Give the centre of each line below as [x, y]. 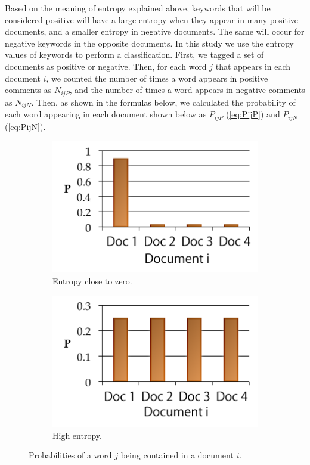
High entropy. [77, 435]
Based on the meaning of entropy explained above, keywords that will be [138, 8]
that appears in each [253, 66]
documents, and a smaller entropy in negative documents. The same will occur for [155, 31]
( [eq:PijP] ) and [253, 114]
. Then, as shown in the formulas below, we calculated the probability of [163, 102]
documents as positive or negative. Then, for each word [106, 66]
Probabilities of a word [70, 455]
